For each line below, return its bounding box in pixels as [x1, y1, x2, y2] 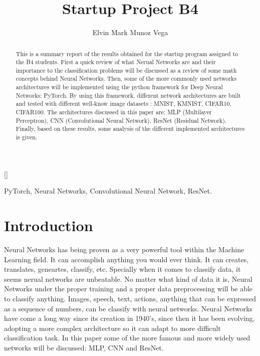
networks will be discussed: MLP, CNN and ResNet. [4, 342, 164, 352]
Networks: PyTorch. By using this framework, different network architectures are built [16, 91, 241, 99]
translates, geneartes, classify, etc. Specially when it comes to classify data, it [4, 264, 241, 274]
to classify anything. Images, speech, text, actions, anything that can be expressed [4, 293, 256, 304]
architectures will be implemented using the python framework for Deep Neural [16, 83, 223, 91]
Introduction [4, 215, 93, 236]
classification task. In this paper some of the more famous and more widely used [4, 332, 250, 343]
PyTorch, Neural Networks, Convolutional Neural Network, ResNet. [4, 186, 212, 196]
